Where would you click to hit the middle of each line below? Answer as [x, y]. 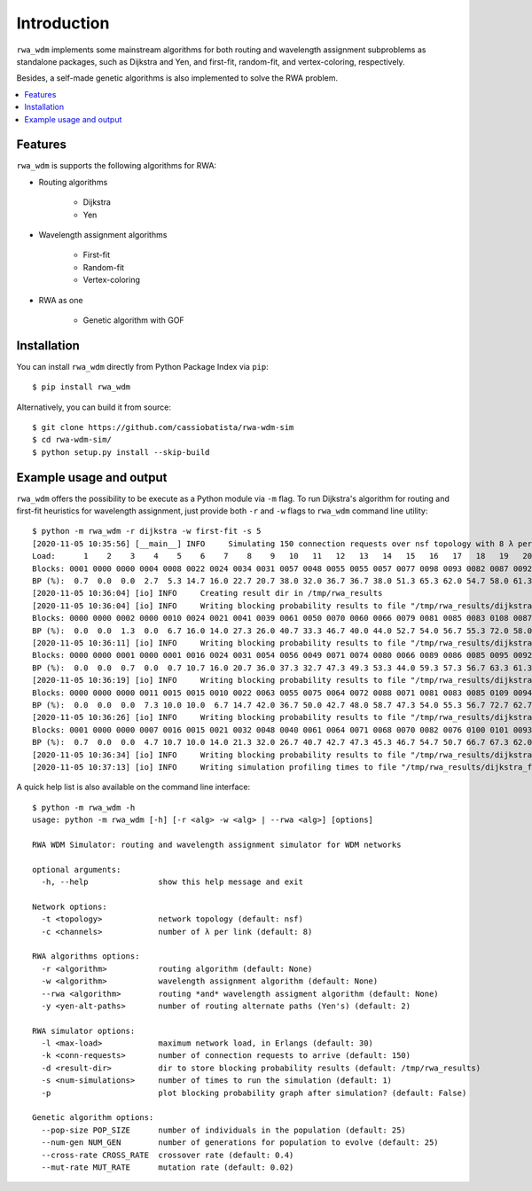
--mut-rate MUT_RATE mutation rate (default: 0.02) [168, 1167]
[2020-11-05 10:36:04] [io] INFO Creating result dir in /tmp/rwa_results [207, 593]
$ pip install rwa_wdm [82, 387]
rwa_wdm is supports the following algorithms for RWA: [117, 166]
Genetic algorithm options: [93, 1118]
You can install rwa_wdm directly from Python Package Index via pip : [143, 366]
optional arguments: [77, 870]
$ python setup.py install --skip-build [121, 452]
